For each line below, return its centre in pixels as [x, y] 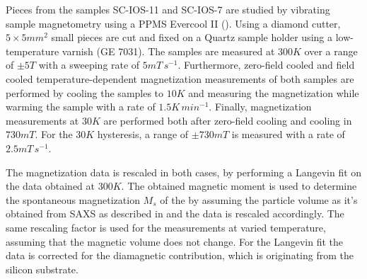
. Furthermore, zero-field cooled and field [266, 65]
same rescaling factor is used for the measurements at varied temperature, [166, 227]
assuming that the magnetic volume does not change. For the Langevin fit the [175, 241]
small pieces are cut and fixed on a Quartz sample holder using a [192, 37]
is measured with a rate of [288, 134]
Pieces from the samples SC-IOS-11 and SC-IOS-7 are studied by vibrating [168, 9]
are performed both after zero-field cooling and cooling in [228, 120]
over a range [331, 51]
